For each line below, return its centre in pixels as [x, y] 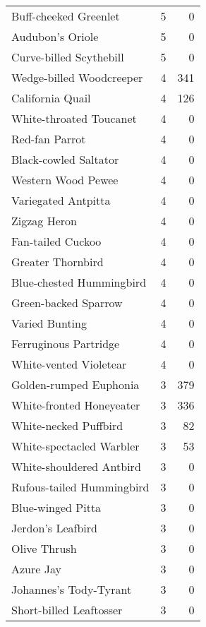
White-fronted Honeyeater [76, 405]
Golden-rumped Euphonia [75, 384]
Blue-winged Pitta [56, 507]
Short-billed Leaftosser [67, 610]
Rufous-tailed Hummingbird [80, 487]
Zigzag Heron [44, 221]
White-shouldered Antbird [76, 466]
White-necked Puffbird [67, 425]
